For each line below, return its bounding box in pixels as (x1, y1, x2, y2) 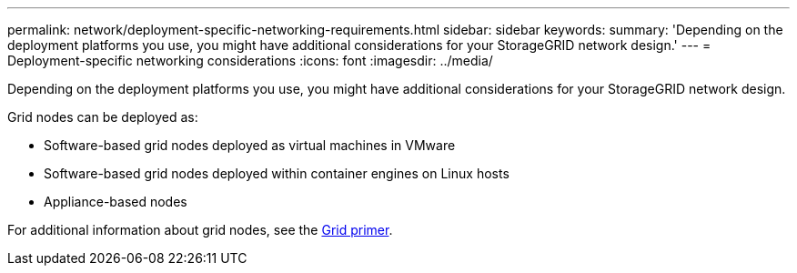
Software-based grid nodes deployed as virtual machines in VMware (44, 137, 456, 153)
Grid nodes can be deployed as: (7, 109, 198, 125)
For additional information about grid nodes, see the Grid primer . (7, 222, 393, 238)
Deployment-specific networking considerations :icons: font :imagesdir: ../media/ (7, 53, 493, 68)
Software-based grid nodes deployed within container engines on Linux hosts (44, 166, 509, 181)
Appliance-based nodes (44, 194, 187, 209)
